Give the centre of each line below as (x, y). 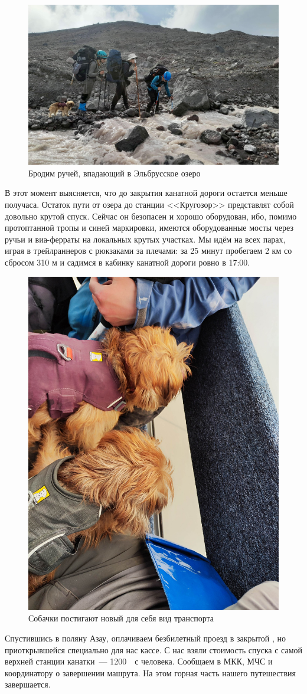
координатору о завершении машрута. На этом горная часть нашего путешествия (151, 672)
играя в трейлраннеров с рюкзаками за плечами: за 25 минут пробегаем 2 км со (148, 251)
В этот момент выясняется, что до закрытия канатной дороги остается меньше (146, 193)
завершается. (28, 684)
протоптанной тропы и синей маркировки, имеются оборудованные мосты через (149, 227)
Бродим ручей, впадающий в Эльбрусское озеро (115, 173)
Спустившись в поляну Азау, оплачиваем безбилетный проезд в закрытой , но (146, 638)
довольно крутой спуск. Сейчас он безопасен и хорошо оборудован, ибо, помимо (151, 216)
